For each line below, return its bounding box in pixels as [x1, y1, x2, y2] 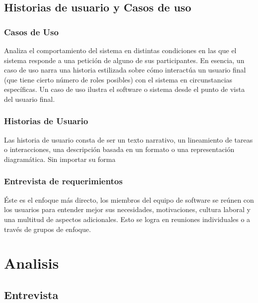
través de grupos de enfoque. [4, 224, 91, 234]
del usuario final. [4, 93, 55, 104]
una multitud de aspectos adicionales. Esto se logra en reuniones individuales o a [4, 214, 251, 224]
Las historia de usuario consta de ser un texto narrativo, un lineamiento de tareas [4, 134, 253, 145]
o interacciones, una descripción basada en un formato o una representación [4, 144, 235, 154]
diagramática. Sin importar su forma [4, 153, 116, 164]
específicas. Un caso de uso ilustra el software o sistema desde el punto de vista [4, 84, 245, 94]
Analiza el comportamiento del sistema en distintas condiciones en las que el [4, 45, 237, 55]
